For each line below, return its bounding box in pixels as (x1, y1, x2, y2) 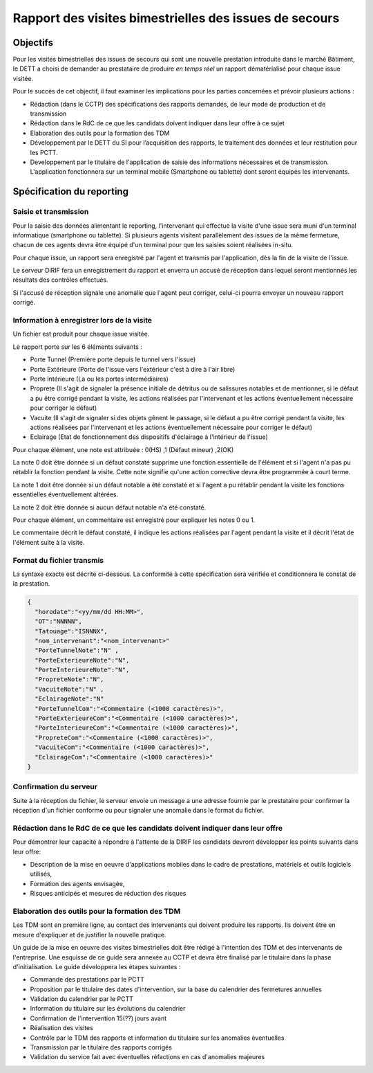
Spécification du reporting (12, 186, 129, 197)
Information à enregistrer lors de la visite (12, 316, 152, 325)
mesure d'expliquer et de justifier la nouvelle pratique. (12, 930, 166, 939)
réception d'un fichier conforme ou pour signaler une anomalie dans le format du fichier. (12, 806, 264, 815)
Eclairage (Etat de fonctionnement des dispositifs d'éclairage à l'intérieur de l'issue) (30, 433, 269, 441)
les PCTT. (30, 148, 58, 156)
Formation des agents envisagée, (30, 879, 125, 887)
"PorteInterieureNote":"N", (35, 666, 130, 674)
